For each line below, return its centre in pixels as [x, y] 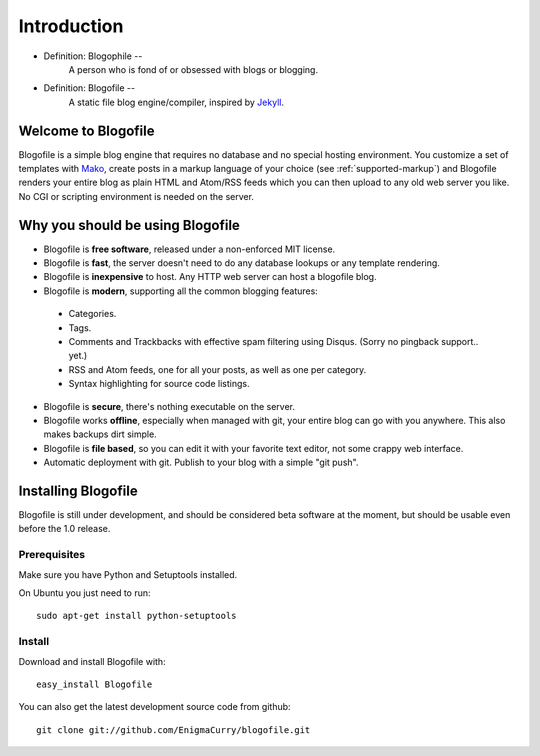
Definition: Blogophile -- [93, 56]
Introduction [71, 26]
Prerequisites [51, 555]
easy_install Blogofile [94, 684]
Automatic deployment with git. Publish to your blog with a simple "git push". [201, 462]
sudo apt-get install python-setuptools [136, 616]
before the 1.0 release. [64, 529]
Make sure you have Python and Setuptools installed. [128, 574]
